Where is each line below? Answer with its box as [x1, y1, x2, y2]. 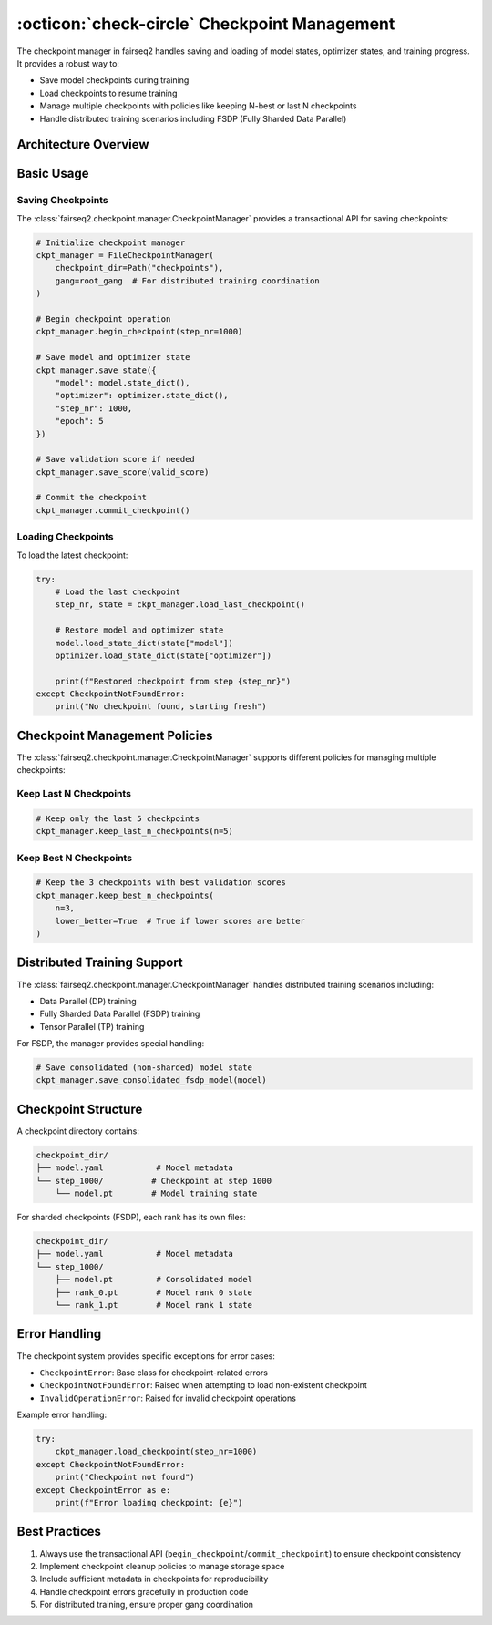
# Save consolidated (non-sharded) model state [36, 1063, 252, 1073]
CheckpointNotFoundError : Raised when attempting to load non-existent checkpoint [39, 1380, 368, 1391]
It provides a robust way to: [16, 57, 120, 68]
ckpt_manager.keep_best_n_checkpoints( [36, 890, 214, 900]
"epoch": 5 [55, 416, 104, 427]
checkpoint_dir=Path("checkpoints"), [55, 262, 224, 273]
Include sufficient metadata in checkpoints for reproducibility [39, 1573, 269, 1585]
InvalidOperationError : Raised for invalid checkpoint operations [39, 1393, 296, 1404]
